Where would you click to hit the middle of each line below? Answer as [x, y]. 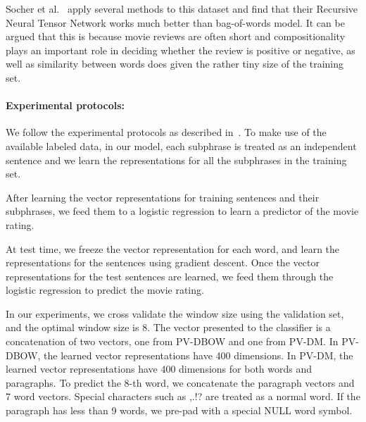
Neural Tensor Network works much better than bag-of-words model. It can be [175, 22]
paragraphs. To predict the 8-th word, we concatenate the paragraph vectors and [180, 382]
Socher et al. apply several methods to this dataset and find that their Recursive [182, 8]
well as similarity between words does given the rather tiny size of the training [175, 64]
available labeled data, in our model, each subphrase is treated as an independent [181, 145]
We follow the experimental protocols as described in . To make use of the [166, 132]
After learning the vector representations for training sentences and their [163, 197]
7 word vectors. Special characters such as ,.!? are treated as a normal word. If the [183, 396]
